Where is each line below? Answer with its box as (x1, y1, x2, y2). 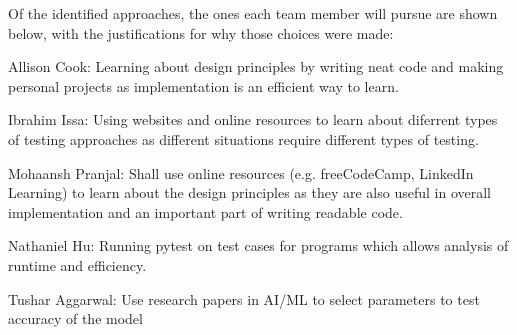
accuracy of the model (8, 308, 143, 329)
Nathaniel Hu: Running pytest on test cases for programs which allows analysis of (8, 235, 509, 256)
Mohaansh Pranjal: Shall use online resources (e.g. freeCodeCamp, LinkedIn (8, 162, 474, 183)
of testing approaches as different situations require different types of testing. (8, 128, 479, 149)
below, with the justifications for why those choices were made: (8, 22, 394, 43)
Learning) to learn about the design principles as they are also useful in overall (8, 182, 492, 203)
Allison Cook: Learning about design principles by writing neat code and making (8, 56, 504, 77)
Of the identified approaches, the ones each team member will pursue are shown (8, 3, 498, 23)
